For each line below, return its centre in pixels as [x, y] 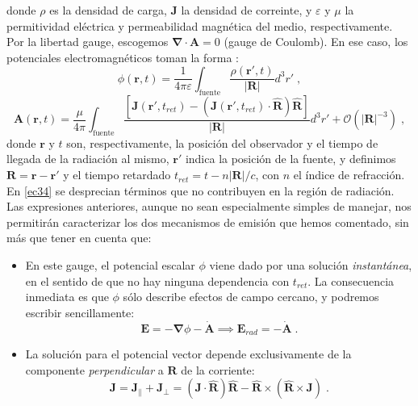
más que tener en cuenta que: [79, 238]
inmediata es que [67, 297]
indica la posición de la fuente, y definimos [291, 159]
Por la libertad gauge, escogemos [88, 42]
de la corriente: [218, 369]
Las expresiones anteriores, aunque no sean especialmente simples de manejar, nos [209, 206]
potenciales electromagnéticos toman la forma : [123, 57]
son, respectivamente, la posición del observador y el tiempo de [222, 142]
